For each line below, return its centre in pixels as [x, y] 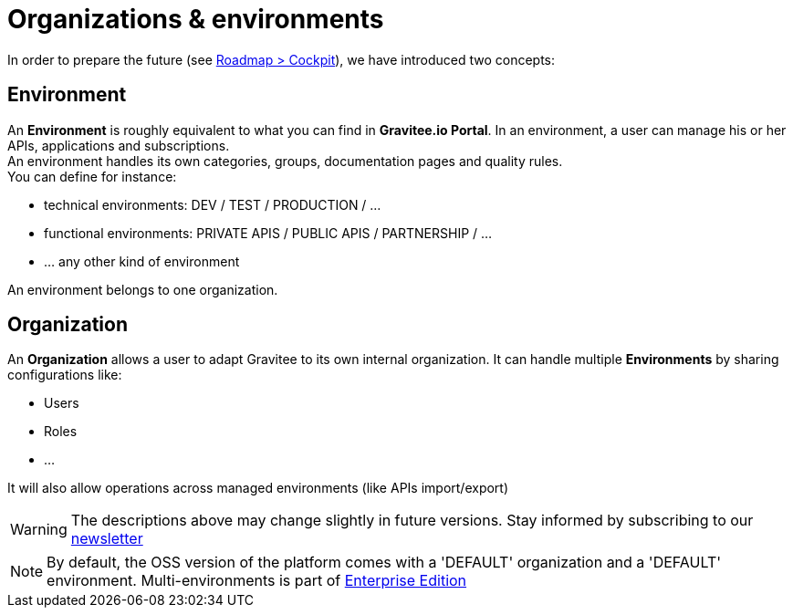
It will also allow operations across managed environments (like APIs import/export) [258, 488]
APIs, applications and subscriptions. [119, 145]
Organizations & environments [196, 19]
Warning [39, 530]
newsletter [107, 539]
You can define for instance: [92, 176]
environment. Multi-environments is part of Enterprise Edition [257, 581]
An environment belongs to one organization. [143, 289]
